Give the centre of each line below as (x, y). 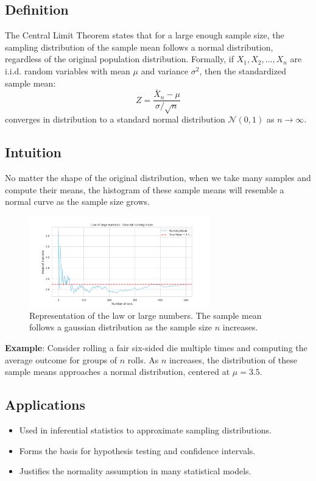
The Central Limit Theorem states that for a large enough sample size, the (145, 35)
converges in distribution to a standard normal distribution (115, 119)
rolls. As (143, 359)
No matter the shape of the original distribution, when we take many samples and (158, 178)
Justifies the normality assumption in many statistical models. (135, 471)
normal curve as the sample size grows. (77, 201)
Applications (45, 404)
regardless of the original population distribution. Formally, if (119, 59)
